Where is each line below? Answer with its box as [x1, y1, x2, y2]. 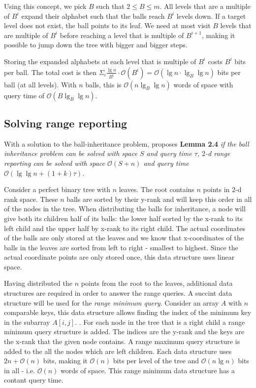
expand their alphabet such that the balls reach [21, 10, 165, 21]
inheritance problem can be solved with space [4, 148, 137, 158]
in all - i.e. [4, 365, 35, 375]
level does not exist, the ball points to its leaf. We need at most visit [4, 20, 211, 31]
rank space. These [4, 194, 58, 204]
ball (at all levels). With [4, 79, 77, 89]
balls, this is [85, 79, 122, 89]
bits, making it [43, 355, 88, 366]
